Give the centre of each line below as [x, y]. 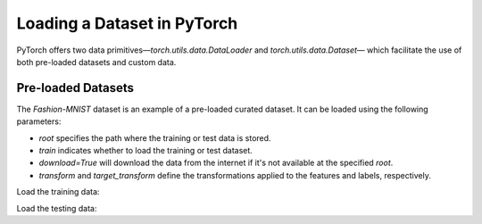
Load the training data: [58, 192]
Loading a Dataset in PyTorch [127, 23]
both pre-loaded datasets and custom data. [96, 62]
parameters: [39, 121]
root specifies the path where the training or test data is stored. [155, 137]
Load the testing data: [57, 208]
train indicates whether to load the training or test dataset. [146, 151]
